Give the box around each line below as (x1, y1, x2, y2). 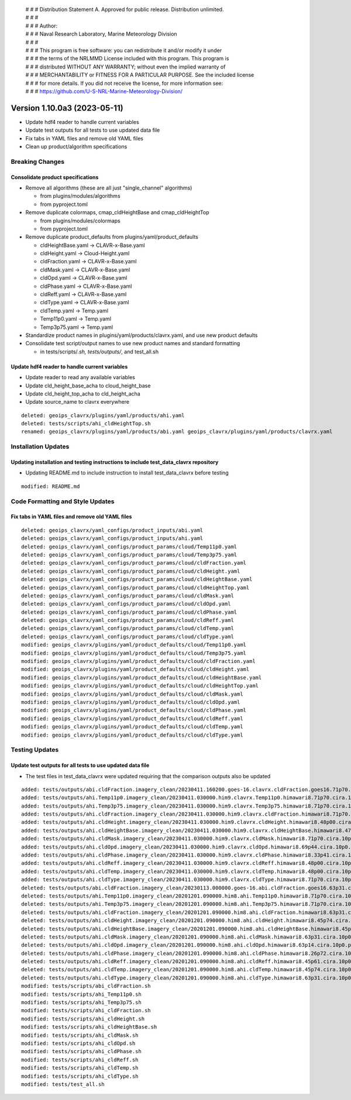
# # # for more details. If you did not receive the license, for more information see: (25, 80, 223, 87)
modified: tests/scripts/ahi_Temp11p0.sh (21, 991, 142, 998)
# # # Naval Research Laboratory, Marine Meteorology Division (25, 30, 178, 37)
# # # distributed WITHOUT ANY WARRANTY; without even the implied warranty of (25, 63, 226, 70)
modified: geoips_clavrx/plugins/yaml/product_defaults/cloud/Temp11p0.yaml (21, 641, 247, 648)
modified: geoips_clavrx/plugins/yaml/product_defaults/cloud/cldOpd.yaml (21, 699, 240, 705)
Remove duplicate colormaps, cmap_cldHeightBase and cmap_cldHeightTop (25, 209, 209, 216)
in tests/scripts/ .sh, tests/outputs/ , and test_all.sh (40, 348, 159, 355)
